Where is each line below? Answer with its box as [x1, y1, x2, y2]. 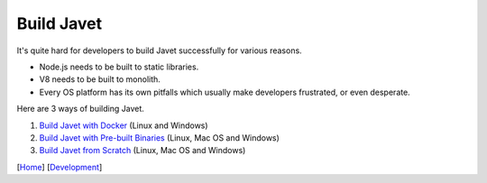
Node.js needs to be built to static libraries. [39, 61, 199, 72]
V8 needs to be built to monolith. [39, 74, 161, 85]
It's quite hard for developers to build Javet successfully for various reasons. [16, 45, 302, 56]
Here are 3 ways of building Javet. [16, 104, 144, 114]
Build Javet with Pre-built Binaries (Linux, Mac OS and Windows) [39, 132, 280, 143]
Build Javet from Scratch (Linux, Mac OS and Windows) [39, 145, 246, 156]
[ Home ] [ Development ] [16, 161, 103, 172]
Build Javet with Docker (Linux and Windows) [39, 120, 208, 131]
